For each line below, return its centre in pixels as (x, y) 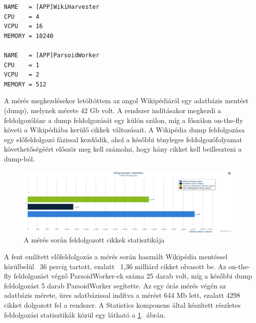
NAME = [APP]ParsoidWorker (52, 55)
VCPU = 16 (23, 26)
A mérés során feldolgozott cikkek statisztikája (94, 240)
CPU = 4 (22, 17)
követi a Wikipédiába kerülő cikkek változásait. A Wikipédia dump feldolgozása (124, 130)
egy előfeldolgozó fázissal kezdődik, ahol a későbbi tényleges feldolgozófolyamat (123, 139)
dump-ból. (19, 158)
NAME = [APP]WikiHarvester (52, 7)
